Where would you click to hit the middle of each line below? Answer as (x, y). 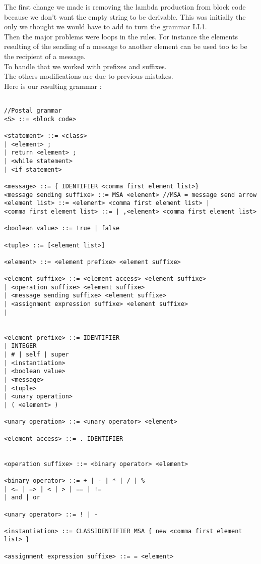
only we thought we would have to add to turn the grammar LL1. (106, 27)
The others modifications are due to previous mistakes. (89, 76)
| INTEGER (20, 346)
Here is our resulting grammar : (53, 86)
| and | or (22, 498)
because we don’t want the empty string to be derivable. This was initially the (125, 16)
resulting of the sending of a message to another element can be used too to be (126, 46)
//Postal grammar (33, 111)
